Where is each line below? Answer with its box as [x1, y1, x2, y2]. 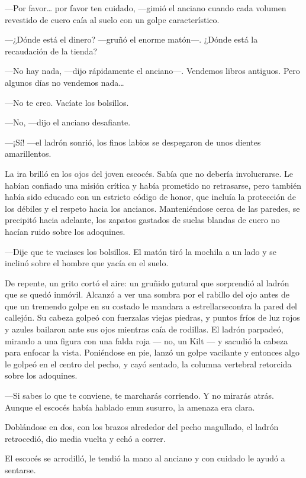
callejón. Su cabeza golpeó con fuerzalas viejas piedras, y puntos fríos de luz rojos [5, 311, 300, 324]
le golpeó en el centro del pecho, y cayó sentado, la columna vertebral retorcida [5, 357, 292, 370]
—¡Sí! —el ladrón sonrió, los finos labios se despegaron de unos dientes [5, 135, 261, 148]
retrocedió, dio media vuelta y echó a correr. [5, 432, 166, 444]
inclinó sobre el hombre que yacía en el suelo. [5, 257, 169, 269]
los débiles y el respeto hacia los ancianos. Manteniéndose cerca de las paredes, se [5, 202, 300, 214]
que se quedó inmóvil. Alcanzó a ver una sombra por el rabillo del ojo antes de [5, 288, 290, 301]
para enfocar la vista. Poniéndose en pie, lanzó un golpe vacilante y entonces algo [5, 346, 299, 358]
